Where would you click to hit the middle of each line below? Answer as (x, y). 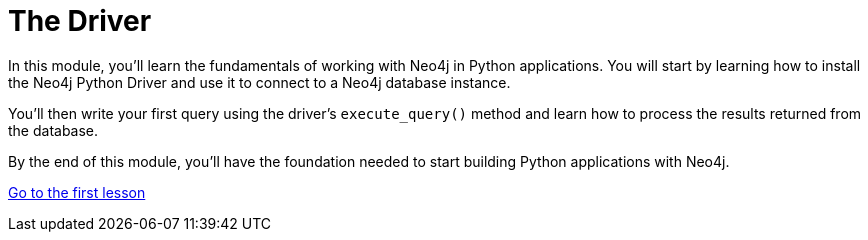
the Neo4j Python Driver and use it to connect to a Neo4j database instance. (259, 82)
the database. (53, 130)
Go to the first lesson (77, 192)
